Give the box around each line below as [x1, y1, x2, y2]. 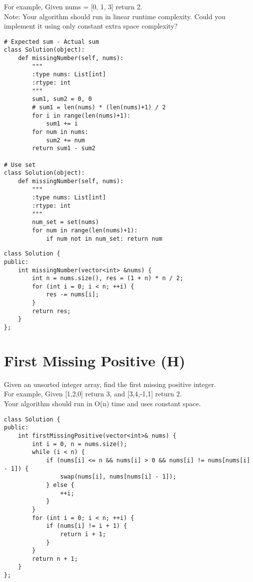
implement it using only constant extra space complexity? [4, 21, 178, 31]
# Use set [4, 161, 36, 168]
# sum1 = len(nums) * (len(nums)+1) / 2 [32, 104, 166, 111]
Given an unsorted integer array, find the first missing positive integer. [4, 379, 216, 389]
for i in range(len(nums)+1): [32, 112, 131, 119]
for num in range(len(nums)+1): [32, 226, 138, 234]
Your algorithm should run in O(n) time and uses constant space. [4, 398, 201, 409]
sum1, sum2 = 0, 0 [32, 96, 92, 103]
